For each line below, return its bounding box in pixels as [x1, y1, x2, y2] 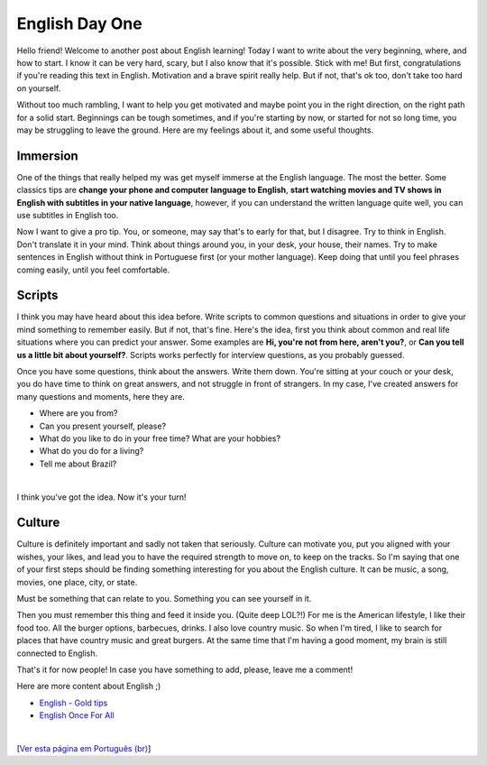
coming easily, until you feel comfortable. [16, 264, 170, 275]
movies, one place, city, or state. [16, 576, 138, 587]
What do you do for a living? [39, 446, 144, 456]
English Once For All [39, 710, 115, 721]
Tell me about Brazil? [39, 458, 117, 469]
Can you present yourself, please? [39, 420, 167, 431]
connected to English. [16, 648, 98, 659]
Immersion [16, 148, 78, 163]
